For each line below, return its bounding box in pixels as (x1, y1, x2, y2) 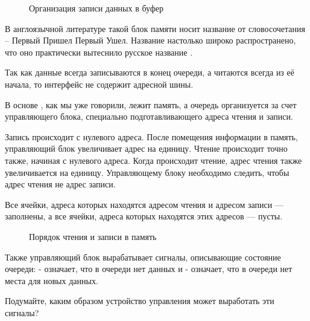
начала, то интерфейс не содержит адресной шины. (5, 77, 194, 90)
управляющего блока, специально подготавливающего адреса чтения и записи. (5, 110, 293, 123)
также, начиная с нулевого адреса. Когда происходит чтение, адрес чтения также (5, 154, 302, 166)
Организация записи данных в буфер (29, 2, 163, 14)
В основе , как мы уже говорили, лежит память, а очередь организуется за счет (5, 98, 297, 111)
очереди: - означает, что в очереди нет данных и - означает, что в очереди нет (5, 262, 293, 275)
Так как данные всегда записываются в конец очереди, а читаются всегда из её (5, 66, 294, 79)
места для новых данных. (5, 274, 98, 287)
